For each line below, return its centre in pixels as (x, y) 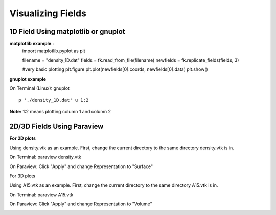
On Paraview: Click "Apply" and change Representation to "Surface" (81, 166)
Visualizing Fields (48, 13)
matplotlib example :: (32, 44)
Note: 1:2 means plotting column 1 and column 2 (60, 111)
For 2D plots (22, 138)
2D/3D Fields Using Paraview (56, 126)
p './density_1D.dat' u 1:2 (54, 100)
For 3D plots (22, 176)
